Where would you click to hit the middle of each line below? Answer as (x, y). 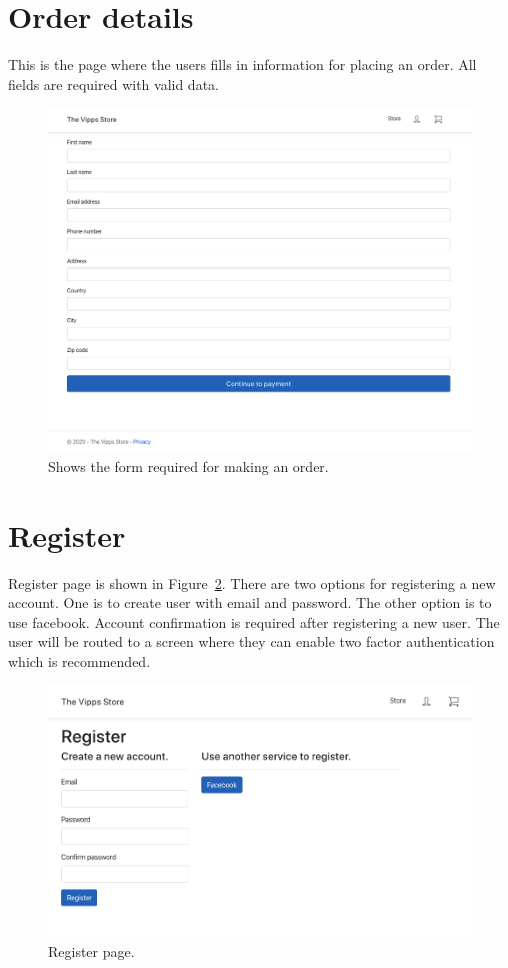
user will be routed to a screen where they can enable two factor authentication (251, 641)
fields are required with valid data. (113, 83)
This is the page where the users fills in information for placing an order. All (242, 64)
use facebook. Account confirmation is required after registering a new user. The (254, 621)
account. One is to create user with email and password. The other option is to (250, 602)
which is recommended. (79, 661)
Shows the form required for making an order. (188, 465)
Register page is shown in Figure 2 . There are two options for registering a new (252, 582)
